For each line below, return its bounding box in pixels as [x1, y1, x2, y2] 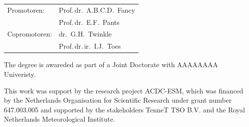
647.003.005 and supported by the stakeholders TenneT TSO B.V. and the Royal [4, 104, 245, 114]
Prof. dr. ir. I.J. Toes [58, 41, 121, 51]
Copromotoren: [7, 29, 52, 39]
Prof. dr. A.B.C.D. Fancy [58, 4, 135, 15]
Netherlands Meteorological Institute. [4, 114, 115, 124]
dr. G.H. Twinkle [58, 29, 112, 39]
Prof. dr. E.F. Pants [58, 17, 120, 27]
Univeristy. [4, 69, 36, 79]
